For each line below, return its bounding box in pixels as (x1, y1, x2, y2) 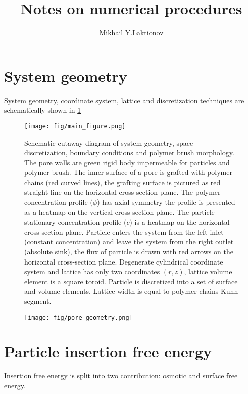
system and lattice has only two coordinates (24, 266, 160, 277)
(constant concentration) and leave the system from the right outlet (24, 236, 234, 247)
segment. (24, 296, 52, 306)
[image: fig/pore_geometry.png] (24, 314, 133, 321)
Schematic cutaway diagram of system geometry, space (24, 137, 193, 148)
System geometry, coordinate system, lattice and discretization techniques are (4, 95, 244, 105)
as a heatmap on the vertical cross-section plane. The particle (24, 206, 215, 217)
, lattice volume (184, 266, 232, 277)
